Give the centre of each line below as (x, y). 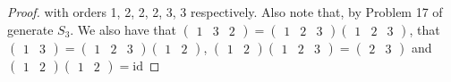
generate (30, 29)
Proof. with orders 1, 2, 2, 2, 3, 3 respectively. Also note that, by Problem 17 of (225, 12)
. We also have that (123, 29)
